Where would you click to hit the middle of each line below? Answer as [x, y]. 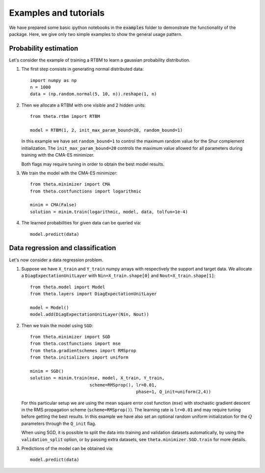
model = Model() [50, 307]
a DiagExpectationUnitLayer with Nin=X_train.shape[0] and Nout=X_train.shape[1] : [118, 276]
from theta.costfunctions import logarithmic [86, 191]
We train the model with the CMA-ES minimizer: [69, 173]
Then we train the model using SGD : [57, 325]
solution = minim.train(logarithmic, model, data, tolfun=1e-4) [109, 212]
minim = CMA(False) [53, 205]
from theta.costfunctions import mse [76, 344]
